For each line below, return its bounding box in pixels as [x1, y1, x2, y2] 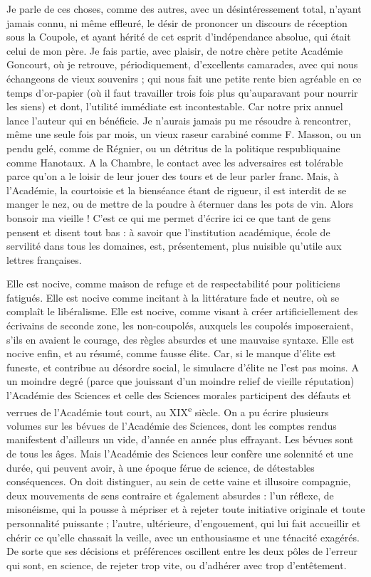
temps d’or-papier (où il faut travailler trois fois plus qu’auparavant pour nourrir [6, 85, 358, 100]
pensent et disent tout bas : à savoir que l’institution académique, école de [6, 224, 330, 239]
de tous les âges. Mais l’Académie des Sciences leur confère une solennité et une [6, 446, 353, 461]
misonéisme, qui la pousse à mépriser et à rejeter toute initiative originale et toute [6, 502, 365, 517]
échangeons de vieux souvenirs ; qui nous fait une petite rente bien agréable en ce [6, 70, 362, 85]
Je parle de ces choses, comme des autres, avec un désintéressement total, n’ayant [6, 1, 362, 16]
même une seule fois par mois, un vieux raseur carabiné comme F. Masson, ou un [6, 127, 362, 142]
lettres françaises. [6, 252, 82, 267]
